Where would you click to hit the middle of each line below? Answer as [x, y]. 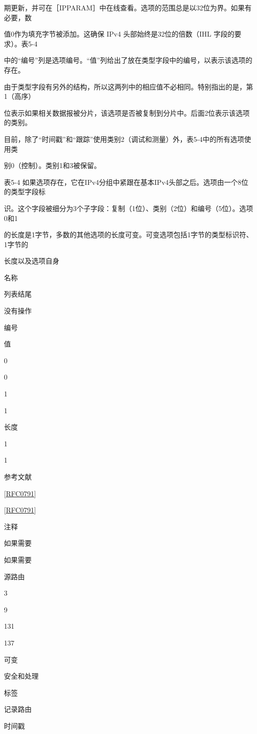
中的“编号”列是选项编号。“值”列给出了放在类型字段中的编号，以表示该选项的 [128, 60]
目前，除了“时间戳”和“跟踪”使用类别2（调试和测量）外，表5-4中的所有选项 [124, 139]
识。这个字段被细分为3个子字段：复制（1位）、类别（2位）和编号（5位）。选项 [128, 208]
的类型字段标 [25, 192]
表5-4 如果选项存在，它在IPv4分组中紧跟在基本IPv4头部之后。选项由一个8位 [126, 182]
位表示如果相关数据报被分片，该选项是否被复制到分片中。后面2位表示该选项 [127, 112]
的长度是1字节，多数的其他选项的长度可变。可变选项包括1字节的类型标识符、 [128, 235]
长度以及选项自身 [32, 261]
